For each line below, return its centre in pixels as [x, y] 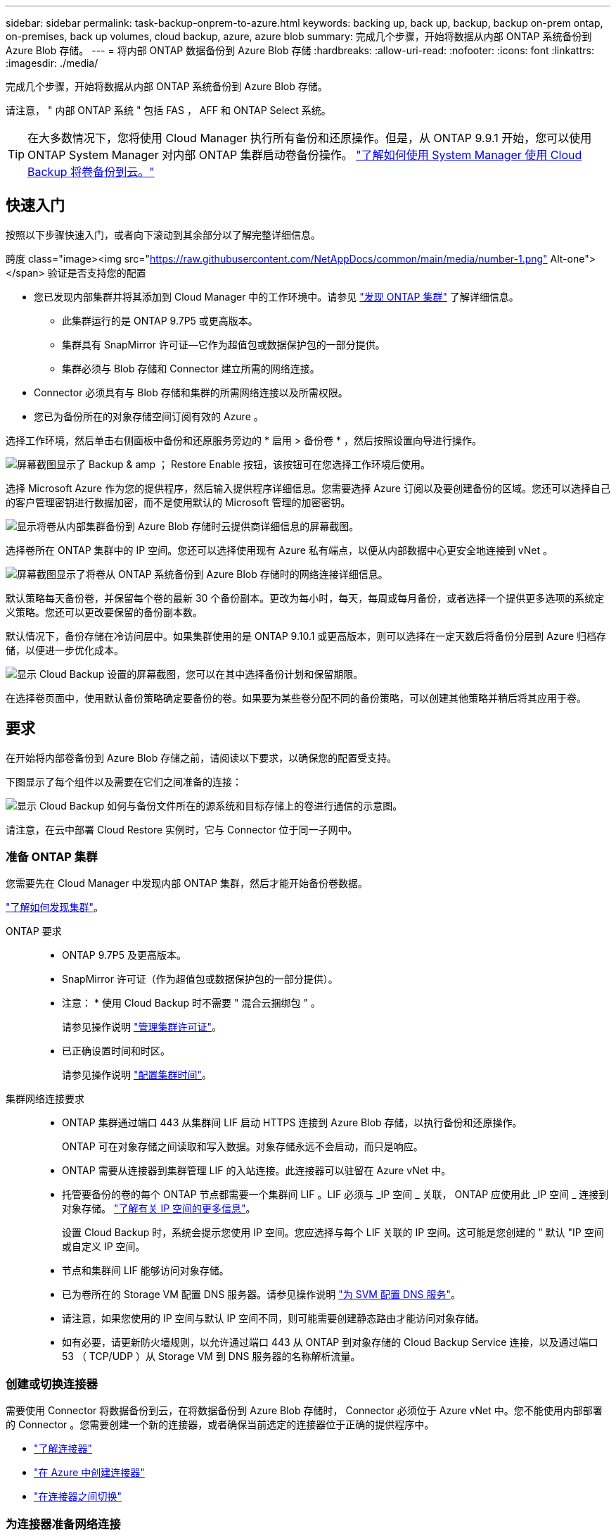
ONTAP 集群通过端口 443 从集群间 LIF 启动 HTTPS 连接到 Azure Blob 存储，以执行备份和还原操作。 [292, 1123]
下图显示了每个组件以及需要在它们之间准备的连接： [124, 781]
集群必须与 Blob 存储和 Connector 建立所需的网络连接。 [191, 368]
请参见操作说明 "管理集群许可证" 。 [142, 1027]
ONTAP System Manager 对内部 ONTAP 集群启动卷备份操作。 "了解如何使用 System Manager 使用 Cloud [305, 155]
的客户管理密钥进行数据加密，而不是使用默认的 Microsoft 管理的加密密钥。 [178, 502]
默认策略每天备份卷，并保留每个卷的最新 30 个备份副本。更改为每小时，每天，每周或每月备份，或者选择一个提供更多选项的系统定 [305, 598]
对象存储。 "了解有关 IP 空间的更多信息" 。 [159, 1209]
